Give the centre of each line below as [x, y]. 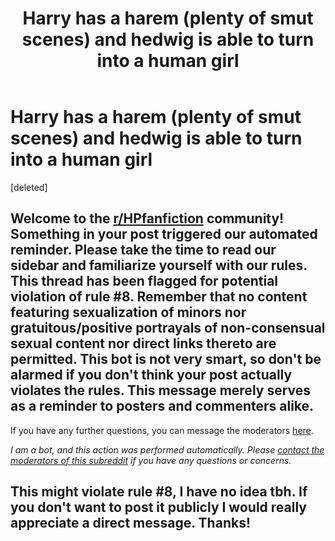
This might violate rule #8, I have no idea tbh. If [159, 492]
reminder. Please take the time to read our [143, 250]
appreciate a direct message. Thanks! [130, 523]
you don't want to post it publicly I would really [158, 507]
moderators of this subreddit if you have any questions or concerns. [151, 460]
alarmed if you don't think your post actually [151, 375]
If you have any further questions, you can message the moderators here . [162, 430]
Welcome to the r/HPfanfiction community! [147, 218]
